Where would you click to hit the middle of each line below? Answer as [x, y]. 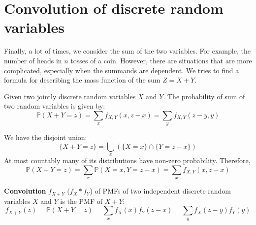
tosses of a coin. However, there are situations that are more [161, 60]
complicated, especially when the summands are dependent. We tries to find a [122, 70]
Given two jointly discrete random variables [70, 96]
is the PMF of [81, 201]
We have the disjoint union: [46, 137]
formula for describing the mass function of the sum [82, 80]
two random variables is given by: [55, 106]
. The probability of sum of [204, 96]
